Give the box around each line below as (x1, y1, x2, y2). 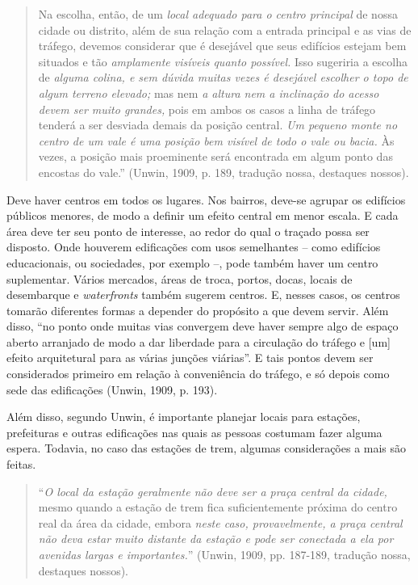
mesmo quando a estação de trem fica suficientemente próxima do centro (38, 499, 398, 516)
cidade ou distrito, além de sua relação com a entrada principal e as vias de (38, 21, 412, 38)
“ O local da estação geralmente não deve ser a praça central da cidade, (38, 482, 387, 499)
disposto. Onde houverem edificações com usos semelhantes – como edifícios (6, 238, 381, 255)
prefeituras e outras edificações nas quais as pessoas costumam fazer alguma (6, 423, 382, 440)
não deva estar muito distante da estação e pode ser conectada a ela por (38, 530, 394, 547)
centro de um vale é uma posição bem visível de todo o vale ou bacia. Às (38, 132, 395, 149)
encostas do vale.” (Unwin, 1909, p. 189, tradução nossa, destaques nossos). (38, 163, 409, 180)
